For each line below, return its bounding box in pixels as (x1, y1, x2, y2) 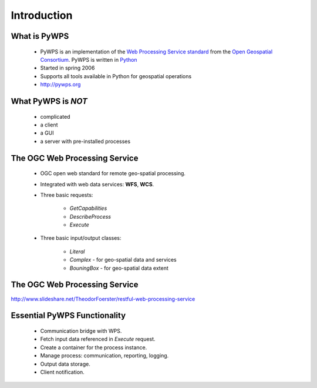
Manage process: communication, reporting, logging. (40, 352, 169, 359)
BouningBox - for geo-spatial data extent (69, 265, 168, 272)
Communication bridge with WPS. (40, 327, 122, 335)
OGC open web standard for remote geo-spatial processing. (40, 170, 186, 177)
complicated (40, 113, 70, 120)
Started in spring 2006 (40, 65, 95, 72)
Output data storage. (40, 360, 90, 367)
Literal (69, 247, 85, 255)
